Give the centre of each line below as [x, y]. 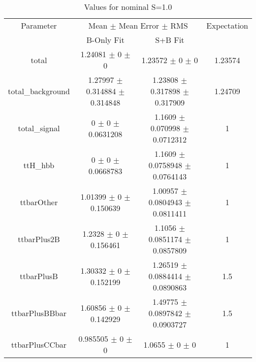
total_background [39, 91]
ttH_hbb [39, 165]
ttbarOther [39, 202]
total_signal [39, 128]
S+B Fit [170, 40]
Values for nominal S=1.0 [128, 7]
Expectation [227, 25]
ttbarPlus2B [39, 239]
